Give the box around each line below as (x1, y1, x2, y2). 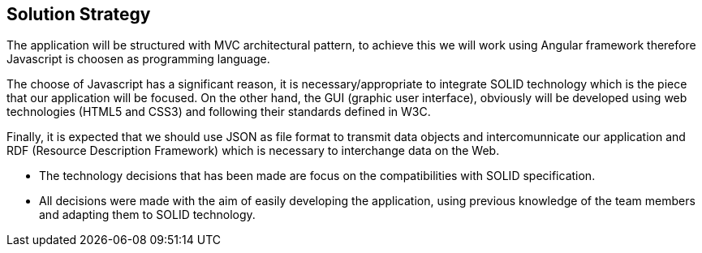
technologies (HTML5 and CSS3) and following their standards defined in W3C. (6, 105, 431, 119)
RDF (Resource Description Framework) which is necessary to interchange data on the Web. (6, 144, 500, 158)
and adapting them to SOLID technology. (39, 208, 256, 222)
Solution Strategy (6, 4, 151, 24)
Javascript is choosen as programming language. (6, 52, 270, 66)
